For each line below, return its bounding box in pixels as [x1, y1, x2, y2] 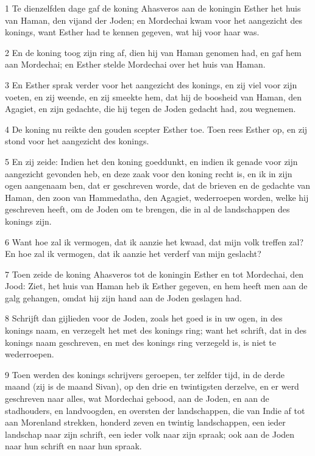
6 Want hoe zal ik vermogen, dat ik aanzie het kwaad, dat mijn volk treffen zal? [5, 235, 304, 248]
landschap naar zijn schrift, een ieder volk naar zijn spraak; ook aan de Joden [5, 427, 295, 440]
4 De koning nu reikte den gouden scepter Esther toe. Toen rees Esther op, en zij [5, 122, 308, 135]
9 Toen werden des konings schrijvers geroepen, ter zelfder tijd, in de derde [5, 368, 285, 381]
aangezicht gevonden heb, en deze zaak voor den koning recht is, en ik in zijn [5, 167, 292, 180]
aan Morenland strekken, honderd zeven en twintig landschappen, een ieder [5, 416, 286, 429]
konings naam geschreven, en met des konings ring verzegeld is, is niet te [5, 335, 277, 348]
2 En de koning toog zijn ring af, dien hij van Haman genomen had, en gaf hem [5, 46, 302, 58]
